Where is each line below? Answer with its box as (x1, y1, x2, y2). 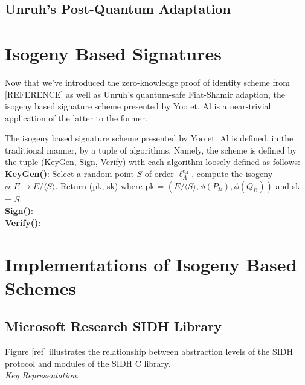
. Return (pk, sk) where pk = (55, 179, 164, 192)
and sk (275, 179, 300, 192)
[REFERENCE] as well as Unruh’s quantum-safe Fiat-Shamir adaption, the (5, 88, 285, 100)
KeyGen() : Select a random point (5, 167, 134, 180)
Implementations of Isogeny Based (5, 251, 297, 276)
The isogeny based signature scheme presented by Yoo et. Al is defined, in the (5, 132, 294, 144)
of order (144, 167, 174, 180)
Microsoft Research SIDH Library (5, 317, 222, 335)
